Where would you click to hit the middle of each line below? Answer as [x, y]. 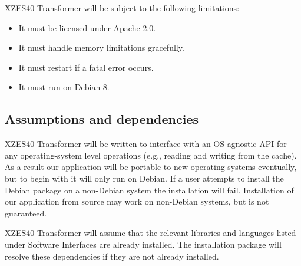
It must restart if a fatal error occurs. [86, 67]
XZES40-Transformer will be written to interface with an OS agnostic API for [146, 144]
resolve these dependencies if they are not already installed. [112, 256]
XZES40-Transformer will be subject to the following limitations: [122, 8]
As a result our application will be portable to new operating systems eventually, [151, 167]
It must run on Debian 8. [64, 87]
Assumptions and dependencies [102, 119]
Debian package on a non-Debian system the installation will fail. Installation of [149, 190]
